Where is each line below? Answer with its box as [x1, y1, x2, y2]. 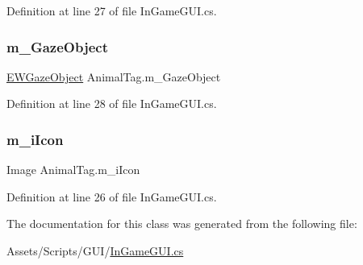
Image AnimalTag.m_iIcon [6, 161, 140, 178]
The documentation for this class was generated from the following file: [6, 215, 357, 232]
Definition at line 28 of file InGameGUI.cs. [6, 95, 217, 112]
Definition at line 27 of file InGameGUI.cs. [6, 2, 217, 19]
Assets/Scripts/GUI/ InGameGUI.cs [6, 242, 184, 259]
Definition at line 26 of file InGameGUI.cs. [6, 188, 217, 205]
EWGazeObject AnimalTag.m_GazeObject [6, 68, 221, 85]
